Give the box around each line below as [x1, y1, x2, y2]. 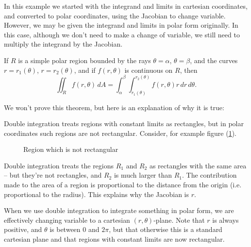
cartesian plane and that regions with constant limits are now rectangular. [4, 234, 225, 244]
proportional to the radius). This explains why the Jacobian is [4, 189, 189, 199]
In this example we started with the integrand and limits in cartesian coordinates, [4, 1, 248, 11]
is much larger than [114, 170, 172, 180]
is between [50, 224, 81, 234]
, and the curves [190, 55, 238, 65]
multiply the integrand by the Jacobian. [4, 39, 123, 49]
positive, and [4, 224, 42, 234]
